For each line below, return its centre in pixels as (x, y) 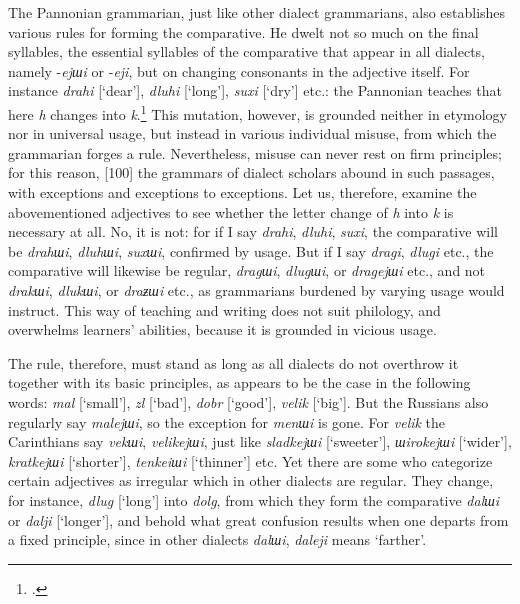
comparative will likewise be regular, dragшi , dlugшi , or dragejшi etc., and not (247, 270)
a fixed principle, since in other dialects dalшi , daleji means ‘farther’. (217, 539)
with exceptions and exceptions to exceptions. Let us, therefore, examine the (242, 192)
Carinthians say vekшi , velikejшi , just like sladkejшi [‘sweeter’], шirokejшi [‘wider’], (260, 441)
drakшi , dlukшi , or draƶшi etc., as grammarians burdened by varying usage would (256, 289)
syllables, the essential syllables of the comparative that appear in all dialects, (246, 51)
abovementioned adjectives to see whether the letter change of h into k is (231, 211)
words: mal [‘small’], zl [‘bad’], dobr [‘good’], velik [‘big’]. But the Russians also (248, 401)
